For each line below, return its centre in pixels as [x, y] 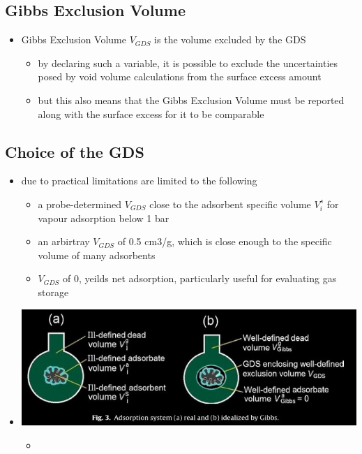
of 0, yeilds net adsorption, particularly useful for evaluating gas [200, 278]
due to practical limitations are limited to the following [139, 181]
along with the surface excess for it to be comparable [151, 113]
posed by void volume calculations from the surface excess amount [180, 76]
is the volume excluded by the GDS [230, 39]
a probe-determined [80, 204]
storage [53, 292]
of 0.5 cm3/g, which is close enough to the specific [225, 241]
